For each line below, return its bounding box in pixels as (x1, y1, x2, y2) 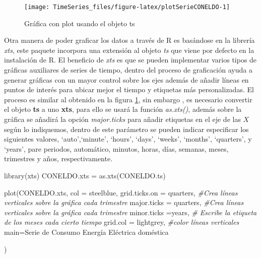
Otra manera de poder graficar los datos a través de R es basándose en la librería (4, 35, 255, 45)
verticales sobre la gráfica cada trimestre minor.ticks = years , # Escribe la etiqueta (4, 207, 257, 217)
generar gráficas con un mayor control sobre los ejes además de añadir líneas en (4, 74, 249, 85)
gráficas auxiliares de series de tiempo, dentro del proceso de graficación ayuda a (4, 64, 252, 75)
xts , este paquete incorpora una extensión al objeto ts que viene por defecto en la (4, 44, 254, 55)
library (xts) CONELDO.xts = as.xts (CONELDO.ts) (4, 170, 166, 180)
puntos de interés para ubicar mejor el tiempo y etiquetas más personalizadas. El (4, 84, 254, 95)
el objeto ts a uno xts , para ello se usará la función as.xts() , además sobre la (4, 104, 242, 114)
